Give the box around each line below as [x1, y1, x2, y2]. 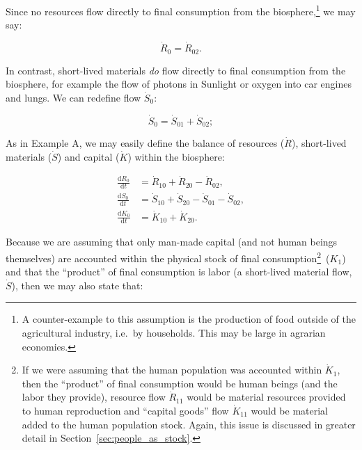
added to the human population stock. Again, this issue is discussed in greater [22, 417, 356, 431]
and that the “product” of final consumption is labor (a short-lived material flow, [6, 264, 352, 279]
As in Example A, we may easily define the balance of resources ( [6, 135, 285, 150]
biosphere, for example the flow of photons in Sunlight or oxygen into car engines [6, 77, 352, 91]
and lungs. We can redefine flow [6, 90, 141, 104]
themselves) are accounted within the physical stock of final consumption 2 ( [6, 248, 330, 265]
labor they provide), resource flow [22, 389, 166, 404]
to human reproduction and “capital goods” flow [22, 403, 229, 417]
